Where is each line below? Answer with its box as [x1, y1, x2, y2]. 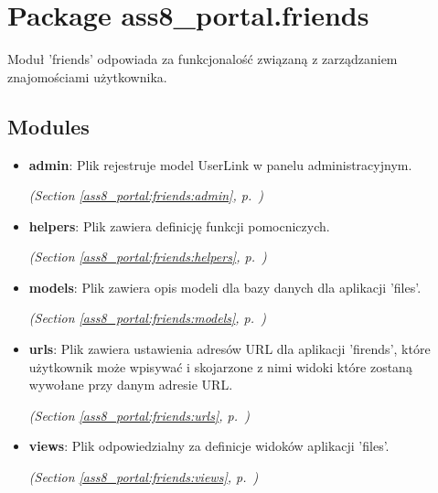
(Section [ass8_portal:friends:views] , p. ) [28, 467, 259, 487]
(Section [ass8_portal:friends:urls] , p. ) [28, 405, 250, 424]
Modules [7, 112, 90, 140]
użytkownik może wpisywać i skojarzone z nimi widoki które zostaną [28, 357, 412, 376]
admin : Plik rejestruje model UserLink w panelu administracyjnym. [28, 155, 412, 174]
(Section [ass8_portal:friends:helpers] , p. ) [28, 247, 267, 266]
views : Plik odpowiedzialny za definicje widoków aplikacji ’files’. [28, 436, 390, 455]
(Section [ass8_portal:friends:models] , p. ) [28, 308, 266, 327]
